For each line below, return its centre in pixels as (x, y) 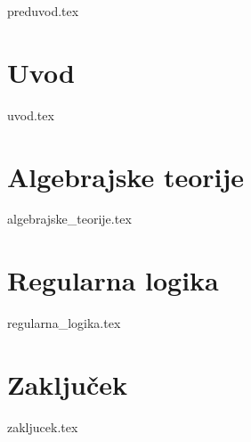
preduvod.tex (43, 11)
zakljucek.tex (43, 426)
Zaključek (68, 384)
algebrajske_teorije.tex (69, 219)
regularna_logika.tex (64, 323)
